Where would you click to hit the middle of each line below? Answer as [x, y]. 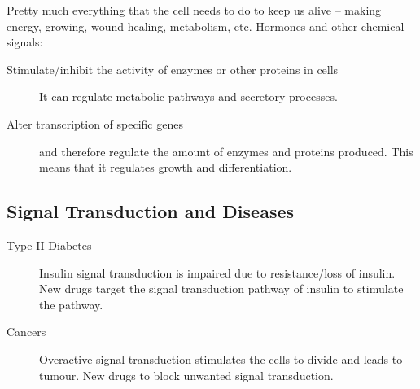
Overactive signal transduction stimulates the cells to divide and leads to [221, 358]
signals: [25, 42]
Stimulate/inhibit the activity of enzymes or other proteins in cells [173, 69]
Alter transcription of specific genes [95, 123]
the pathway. [71, 304]
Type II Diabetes [49, 245]
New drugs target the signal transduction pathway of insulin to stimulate [221, 288]
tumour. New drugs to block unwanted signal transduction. [186, 375]
